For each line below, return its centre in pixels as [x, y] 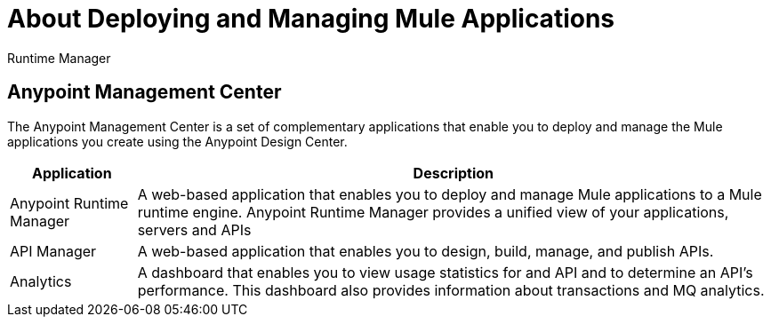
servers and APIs [194, 229]
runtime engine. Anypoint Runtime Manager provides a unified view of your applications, [433, 212]
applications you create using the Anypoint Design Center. [177, 141]
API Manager [53, 251]
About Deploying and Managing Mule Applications [311, 19]
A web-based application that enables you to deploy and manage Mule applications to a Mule [450, 194]
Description [454, 173]
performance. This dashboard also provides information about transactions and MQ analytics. [451, 290]
